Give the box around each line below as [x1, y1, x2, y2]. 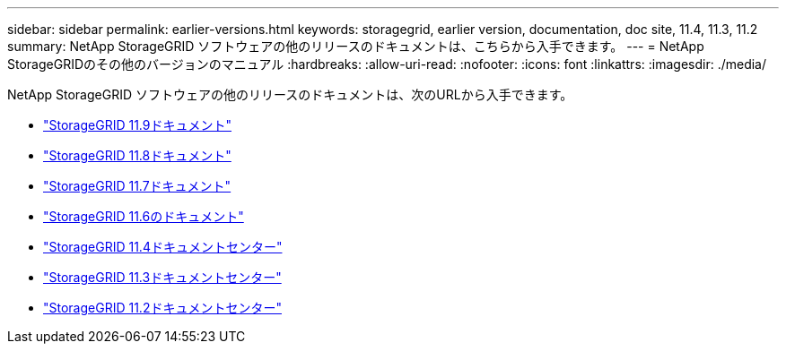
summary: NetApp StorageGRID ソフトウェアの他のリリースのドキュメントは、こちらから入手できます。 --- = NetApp [7, 39, 704, 54]
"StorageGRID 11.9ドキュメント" [43, 117, 232, 133]
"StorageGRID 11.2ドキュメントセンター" [43, 300, 282, 315]
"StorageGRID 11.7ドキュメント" [43, 178, 231, 193]
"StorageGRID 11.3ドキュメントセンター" [43, 270, 282, 285]
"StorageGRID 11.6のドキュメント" [43, 209, 244, 224]
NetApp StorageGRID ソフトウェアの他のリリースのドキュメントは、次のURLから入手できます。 [7, 87, 573, 102]
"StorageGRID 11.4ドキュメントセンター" [43, 239, 283, 254]
